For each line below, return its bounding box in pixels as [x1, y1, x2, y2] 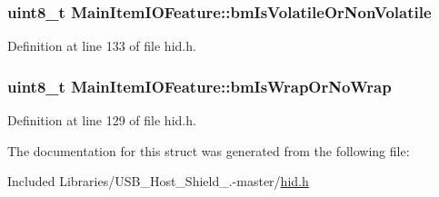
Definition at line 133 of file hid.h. [7, 36, 196, 55]
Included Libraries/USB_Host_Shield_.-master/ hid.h [7, 172, 309, 191]
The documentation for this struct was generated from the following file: [7, 141, 410, 160]
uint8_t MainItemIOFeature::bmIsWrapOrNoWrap [7, 74, 392, 97]
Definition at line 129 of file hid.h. [7, 111, 196, 130]
